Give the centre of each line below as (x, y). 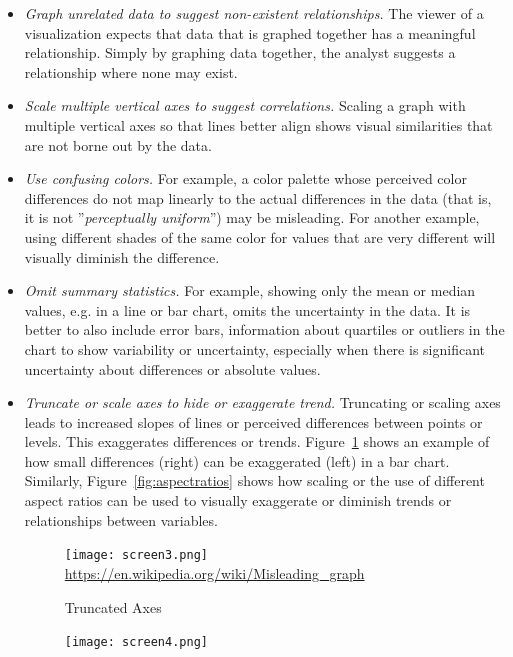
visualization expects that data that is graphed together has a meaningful (250, 32)
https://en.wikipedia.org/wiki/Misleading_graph (214, 572)
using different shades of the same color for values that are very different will (260, 236)
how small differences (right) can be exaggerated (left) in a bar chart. (237, 460)
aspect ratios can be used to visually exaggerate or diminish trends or (238, 500)
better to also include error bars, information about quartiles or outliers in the (264, 329)
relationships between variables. (121, 519)
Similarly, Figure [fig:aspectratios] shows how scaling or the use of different (254, 480)
